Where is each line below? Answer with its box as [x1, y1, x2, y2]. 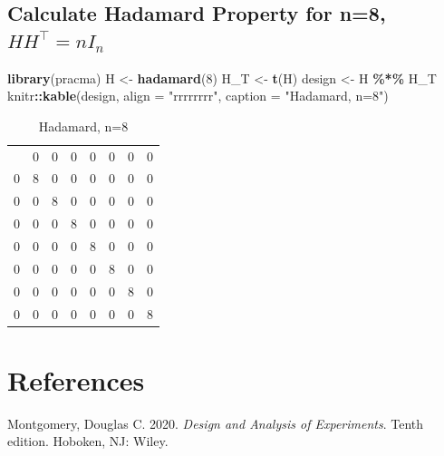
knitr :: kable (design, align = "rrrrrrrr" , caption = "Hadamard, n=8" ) [7, 86, 389, 105]
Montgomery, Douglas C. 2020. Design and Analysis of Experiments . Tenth [7, 413, 424, 432]
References [7, 361, 145, 398]
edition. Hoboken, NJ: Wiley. [7, 432, 169, 451]
